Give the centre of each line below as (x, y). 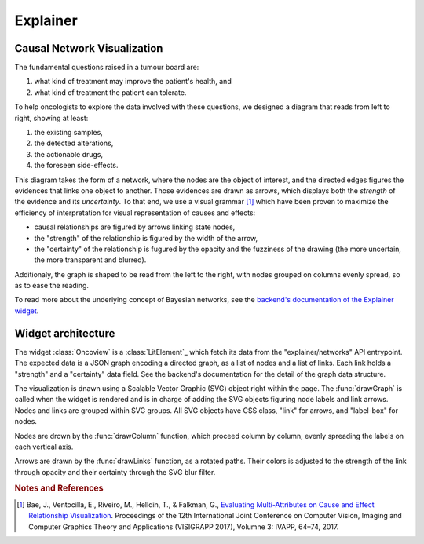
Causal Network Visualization (89, 48)
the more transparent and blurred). (90, 260)
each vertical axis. (44, 447)
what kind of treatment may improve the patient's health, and (133, 82)
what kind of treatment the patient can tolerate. (110, 92)
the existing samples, (69, 133)
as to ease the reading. (52, 286)
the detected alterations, (74, 143)
